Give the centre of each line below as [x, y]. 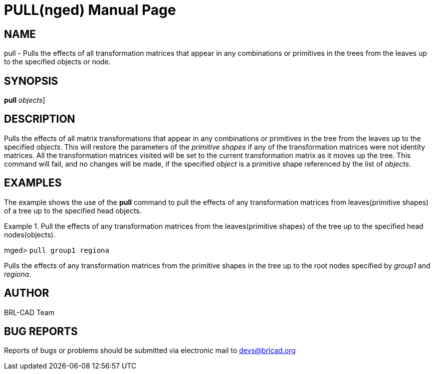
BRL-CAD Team [29, 312]
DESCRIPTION [40, 119]
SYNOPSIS [31, 81]
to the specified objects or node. [57, 62]
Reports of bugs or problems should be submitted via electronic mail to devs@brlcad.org [150, 351]
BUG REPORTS [41, 331]
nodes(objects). [30, 234]
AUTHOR [27, 293]
